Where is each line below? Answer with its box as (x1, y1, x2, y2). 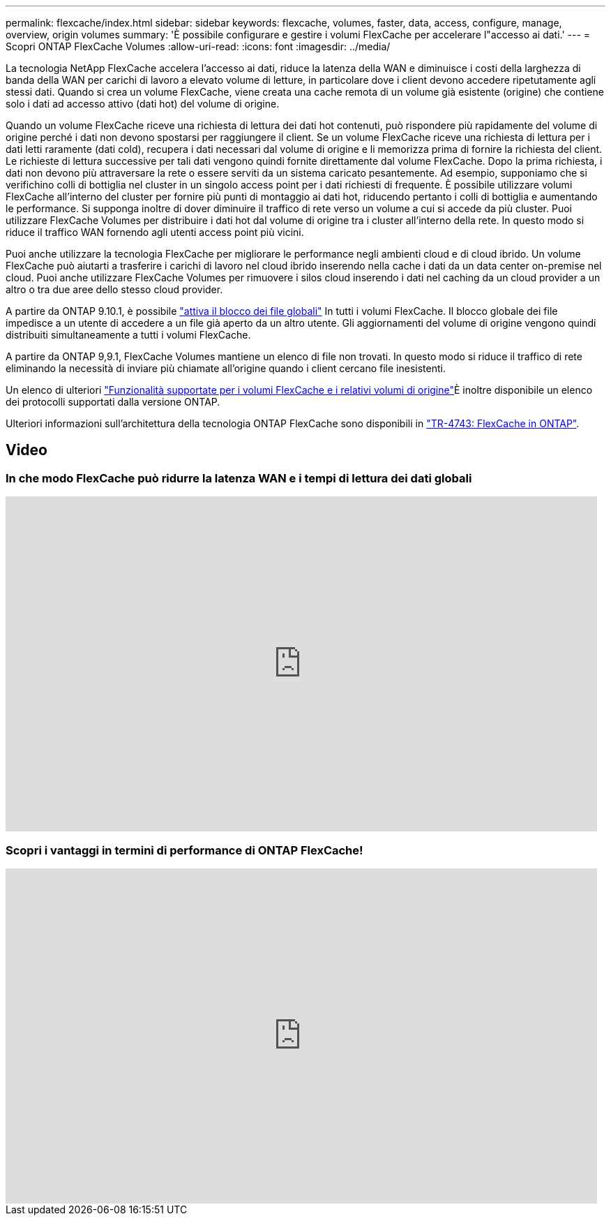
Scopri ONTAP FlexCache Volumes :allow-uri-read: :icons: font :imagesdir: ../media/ (6, 40, 391, 52)
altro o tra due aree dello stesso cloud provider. (6, 283, 223, 295)
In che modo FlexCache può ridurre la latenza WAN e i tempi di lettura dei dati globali (6, 471, 472, 485)
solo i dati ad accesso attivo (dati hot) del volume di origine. (6, 98, 280, 110)
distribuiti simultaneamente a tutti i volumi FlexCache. (6, 329, 251, 341)
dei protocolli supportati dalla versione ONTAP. (6, 396, 220, 408)
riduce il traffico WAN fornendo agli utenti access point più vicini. (6, 226, 304, 238)
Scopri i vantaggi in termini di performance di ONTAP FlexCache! (6, 843, 363, 857)
